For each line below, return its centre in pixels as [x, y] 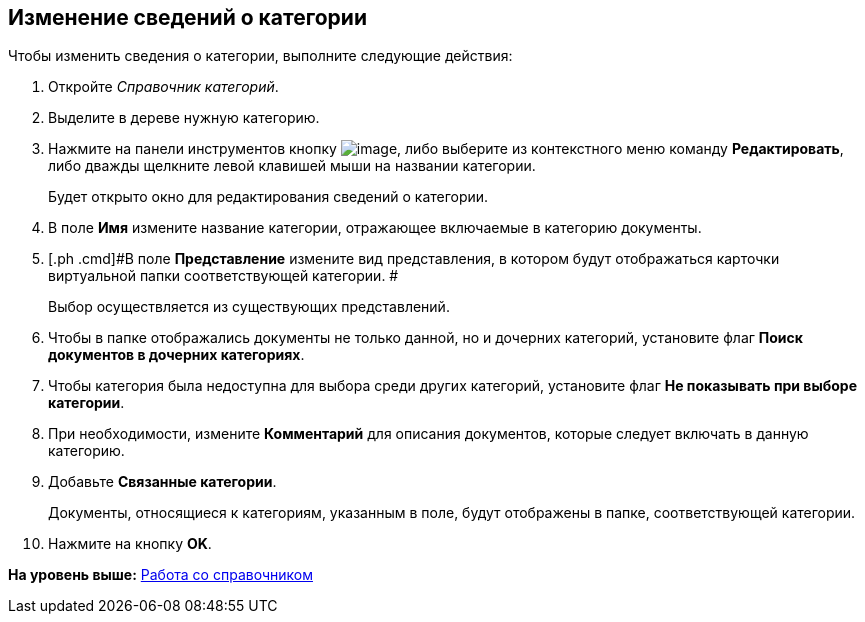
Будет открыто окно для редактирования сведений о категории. [268, 197]
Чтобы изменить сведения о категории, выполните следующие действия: [260, 56]
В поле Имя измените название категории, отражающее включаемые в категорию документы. [375, 228]
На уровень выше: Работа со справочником [160, 575]
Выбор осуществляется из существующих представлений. [249, 307]
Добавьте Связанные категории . [162, 482]
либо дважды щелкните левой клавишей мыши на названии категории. [292, 166]
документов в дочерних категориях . [176, 355]
